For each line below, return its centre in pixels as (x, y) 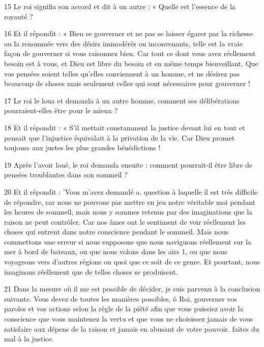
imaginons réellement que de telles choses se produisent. (91, 271)
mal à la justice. (29, 339)
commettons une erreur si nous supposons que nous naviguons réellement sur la (128, 241)
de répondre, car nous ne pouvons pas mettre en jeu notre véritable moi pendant (130, 202)
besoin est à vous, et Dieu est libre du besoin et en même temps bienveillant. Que (131, 63)
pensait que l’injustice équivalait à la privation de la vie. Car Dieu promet (120, 137)
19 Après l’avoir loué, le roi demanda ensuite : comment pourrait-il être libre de (128, 164)
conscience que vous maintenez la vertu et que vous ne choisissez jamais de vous (129, 319)
